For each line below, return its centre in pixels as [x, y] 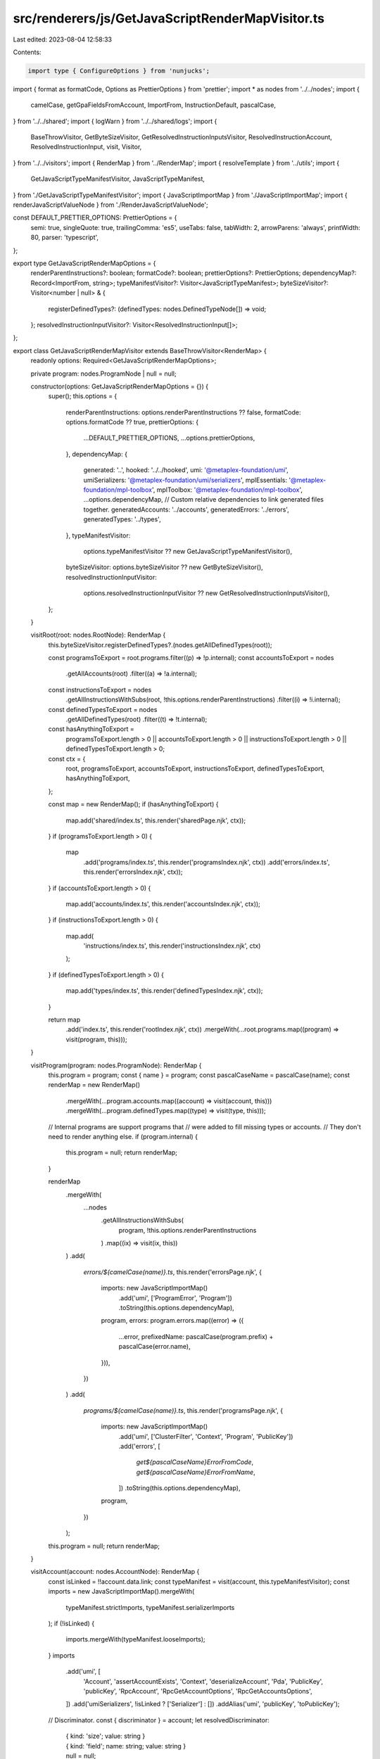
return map [64, 1020]
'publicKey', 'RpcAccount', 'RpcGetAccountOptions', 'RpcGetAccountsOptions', [198, 1691]
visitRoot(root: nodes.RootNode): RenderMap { [98, 635]
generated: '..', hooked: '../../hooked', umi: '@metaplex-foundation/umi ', [186, 470]
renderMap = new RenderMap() [94, 1085]
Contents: [27, 52]
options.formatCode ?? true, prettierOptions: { [132, 422]
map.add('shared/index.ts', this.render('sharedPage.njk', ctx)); [156, 820]
